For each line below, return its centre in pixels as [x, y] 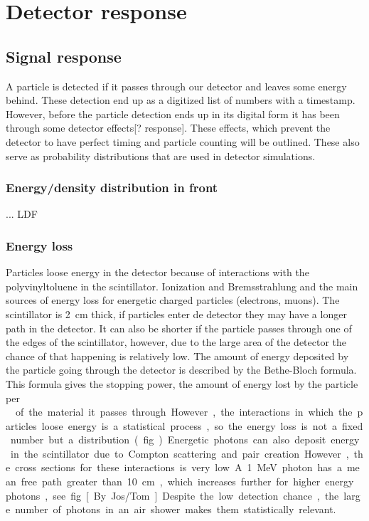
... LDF [22, 214]
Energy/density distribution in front [112, 188]
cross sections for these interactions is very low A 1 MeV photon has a [178, 467]
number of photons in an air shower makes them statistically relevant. [176, 509]
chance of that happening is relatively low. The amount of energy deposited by [177, 356]
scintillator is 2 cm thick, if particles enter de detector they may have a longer [176, 314]
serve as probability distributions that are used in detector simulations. [161, 156]
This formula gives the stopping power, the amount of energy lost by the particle [182, 383]
